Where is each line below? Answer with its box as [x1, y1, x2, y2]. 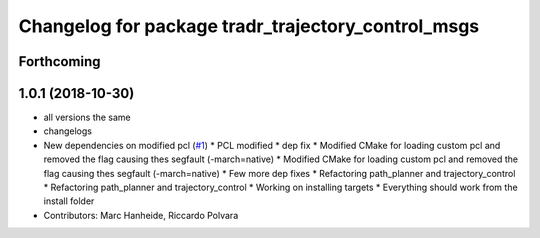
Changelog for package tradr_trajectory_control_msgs [18, 15, 480, 37]
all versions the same [43, 111, 132, 124]
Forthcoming [18, 53, 101, 70]
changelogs [43, 125, 92, 137]
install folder [43, 195, 95, 207]
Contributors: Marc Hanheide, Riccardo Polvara [43, 209, 239, 221]
